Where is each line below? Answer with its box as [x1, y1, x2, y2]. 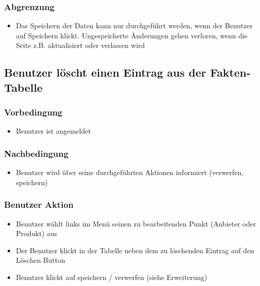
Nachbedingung [4, 147, 69, 159]
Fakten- [210, 65, 251, 80]
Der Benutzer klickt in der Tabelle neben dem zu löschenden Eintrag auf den [16, 245, 254, 255]
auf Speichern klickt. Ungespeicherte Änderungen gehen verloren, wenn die [16, 30, 248, 40]
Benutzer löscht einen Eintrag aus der [4, 65, 206, 80]
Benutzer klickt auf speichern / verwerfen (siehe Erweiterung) [16, 271, 207, 282]
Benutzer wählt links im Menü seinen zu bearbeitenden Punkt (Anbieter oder [16, 218, 256, 228]
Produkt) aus [16, 228, 58, 239]
